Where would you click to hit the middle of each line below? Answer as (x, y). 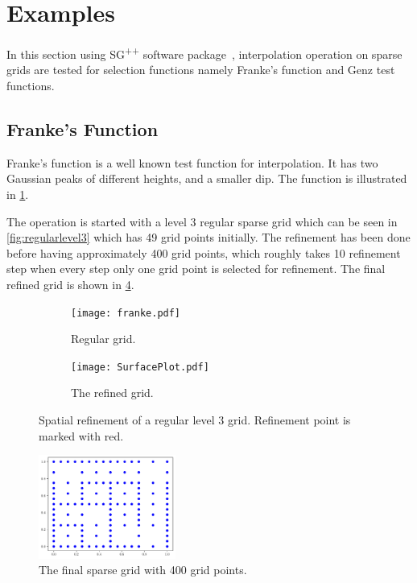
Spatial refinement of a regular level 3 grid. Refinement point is (195, 420)
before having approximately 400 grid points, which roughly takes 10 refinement (204, 252)
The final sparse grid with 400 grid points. (143, 570)
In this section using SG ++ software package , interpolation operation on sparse (204, 53)
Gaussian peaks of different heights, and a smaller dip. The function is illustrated (207, 178)
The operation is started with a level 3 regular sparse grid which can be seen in (202, 221)
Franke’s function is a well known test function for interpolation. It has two (192, 162)
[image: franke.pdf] (126, 313)
